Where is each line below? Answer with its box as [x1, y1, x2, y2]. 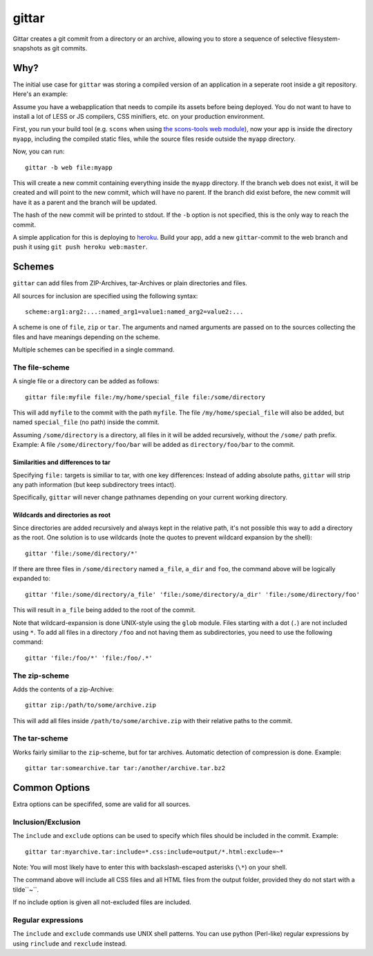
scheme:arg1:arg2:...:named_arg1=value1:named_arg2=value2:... [25, 308, 244, 316]
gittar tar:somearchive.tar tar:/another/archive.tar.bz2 [25, 764, 226, 772]
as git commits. [44, 44, 88, 52]
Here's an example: [12, 90, 68, 98]
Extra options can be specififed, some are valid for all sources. [12, 800, 191, 808]
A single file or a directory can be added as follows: [12, 377, 160, 385]
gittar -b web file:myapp [25, 163, 113, 171]
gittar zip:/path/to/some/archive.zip [25, 701, 157, 709]
